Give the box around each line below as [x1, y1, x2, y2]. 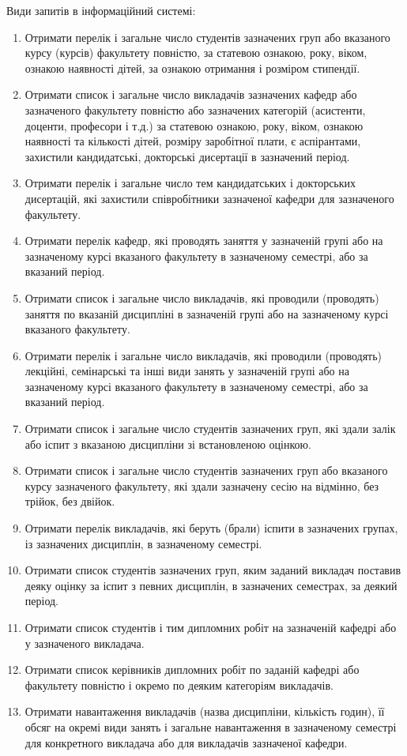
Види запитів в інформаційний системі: [6, 2, 196, 18]
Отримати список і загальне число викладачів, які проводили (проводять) [24, 289, 379, 306]
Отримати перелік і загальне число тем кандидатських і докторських [24, 175, 356, 191]
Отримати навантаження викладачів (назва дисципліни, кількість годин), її [24, 703, 385, 720]
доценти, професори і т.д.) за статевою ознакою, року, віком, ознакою [24, 117, 364, 134]
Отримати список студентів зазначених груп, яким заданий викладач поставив [24, 562, 401, 578]
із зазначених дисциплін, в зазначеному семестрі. [24, 535, 262, 551]
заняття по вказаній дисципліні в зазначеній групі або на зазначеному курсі [24, 305, 389, 322]
